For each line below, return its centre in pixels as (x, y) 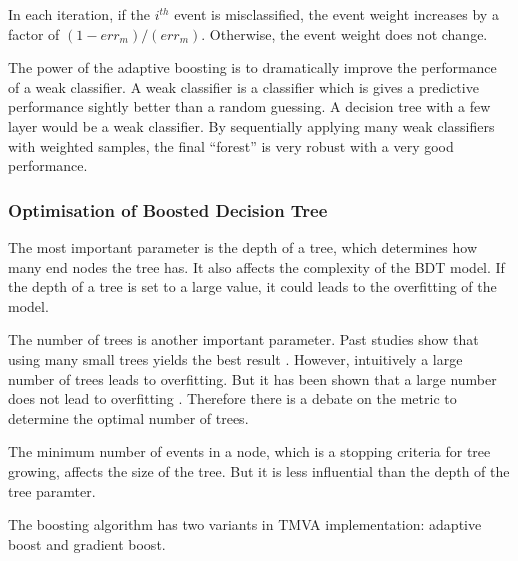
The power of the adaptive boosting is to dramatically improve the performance (252, 67)
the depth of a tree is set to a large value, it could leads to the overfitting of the (252, 286)
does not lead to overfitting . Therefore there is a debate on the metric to (232, 398)
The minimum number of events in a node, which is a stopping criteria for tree (249, 451)
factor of (34, 33)
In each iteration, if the (79, 14)
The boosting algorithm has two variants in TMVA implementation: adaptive (245, 524)
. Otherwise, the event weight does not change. (344, 33)
